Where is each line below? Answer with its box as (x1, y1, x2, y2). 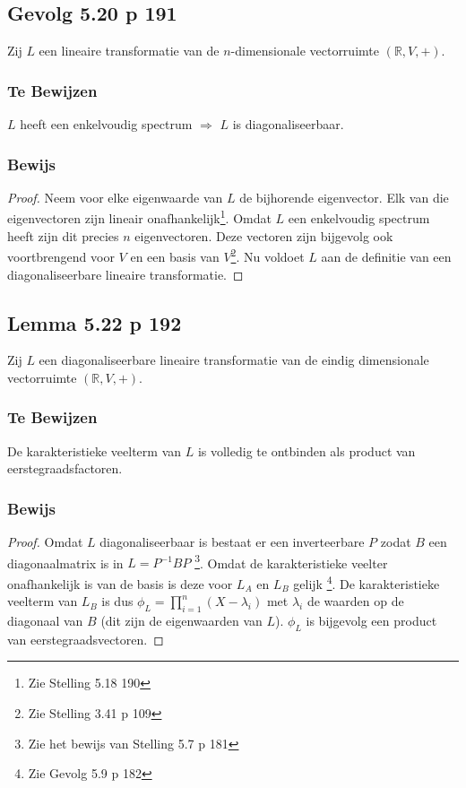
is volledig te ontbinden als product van (197, 441, 416, 460)
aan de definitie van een (321, 247, 452, 265)
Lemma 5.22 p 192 (7, 308, 182, 336)
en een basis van (130, 247, 220, 265)
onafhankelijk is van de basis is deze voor (7, 574, 233, 593)
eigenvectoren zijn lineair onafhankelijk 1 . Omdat (7, 206, 272, 228)
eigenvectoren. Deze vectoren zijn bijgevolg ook (134, 226, 393, 245)
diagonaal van (7, 611, 83, 630)
